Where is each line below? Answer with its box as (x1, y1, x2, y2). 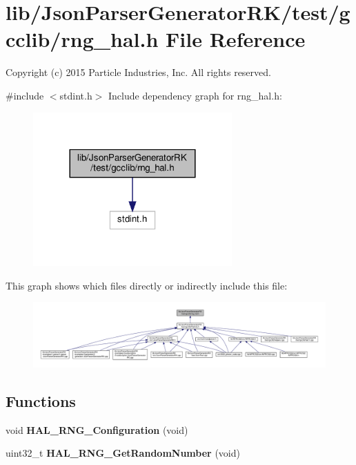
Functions (6, 390, 76, 411)
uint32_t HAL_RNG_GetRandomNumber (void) (6, 446, 240, 460)
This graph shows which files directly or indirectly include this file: (6, 278, 288, 292)
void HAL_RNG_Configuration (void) (6, 422, 188, 437)
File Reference (166, 25, 306, 53)
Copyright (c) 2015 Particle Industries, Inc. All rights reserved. (6, 65, 271, 79)
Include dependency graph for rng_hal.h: (108, 88, 282, 102)
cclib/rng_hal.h (6, 25, 159, 53)
